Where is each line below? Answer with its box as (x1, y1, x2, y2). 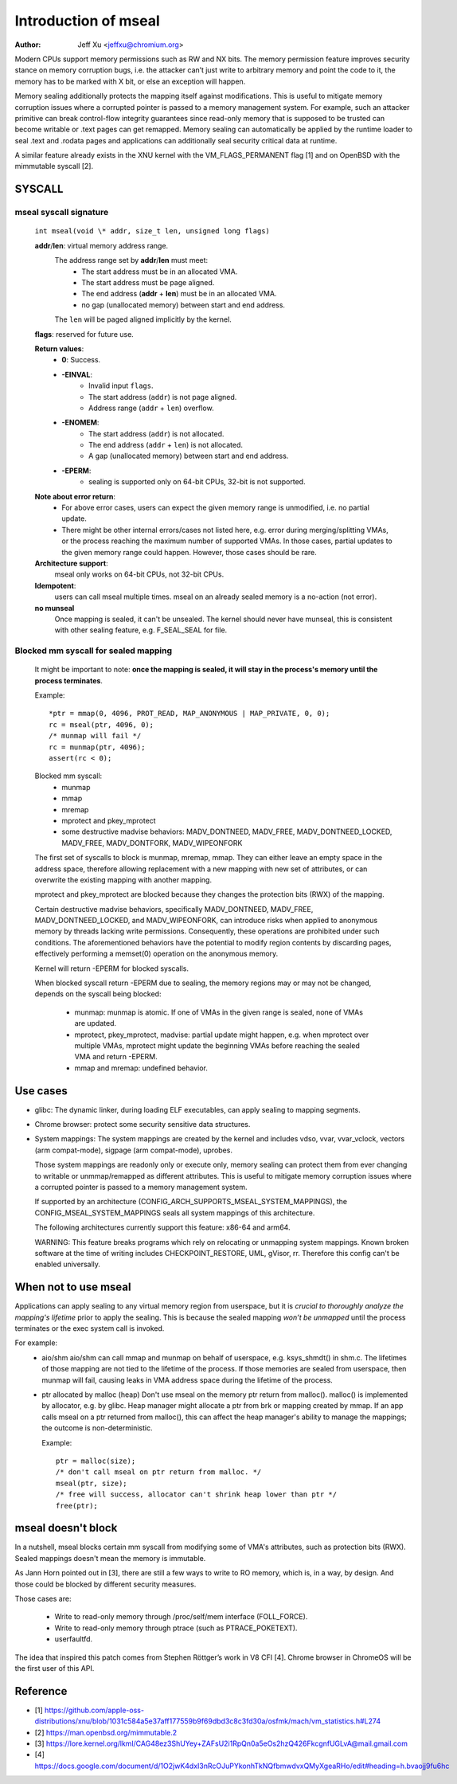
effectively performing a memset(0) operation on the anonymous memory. (34, 949, 279, 959)
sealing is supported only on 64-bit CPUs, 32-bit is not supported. (88, 477, 306, 487)
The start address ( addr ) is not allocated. (88, 428, 225, 438)
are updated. (74, 1019, 117, 1028)
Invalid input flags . (88, 381, 154, 390)
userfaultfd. (54, 1634, 93, 1644)
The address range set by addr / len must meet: (54, 256, 209, 265)
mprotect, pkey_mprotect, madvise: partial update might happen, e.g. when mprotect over (74, 1030, 369, 1039)
